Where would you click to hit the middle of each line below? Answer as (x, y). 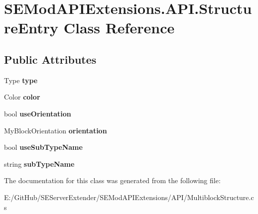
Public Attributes (50, 59)
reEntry (31, 28)
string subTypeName (39, 163)
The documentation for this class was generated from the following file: (112, 180)
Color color (22, 97)
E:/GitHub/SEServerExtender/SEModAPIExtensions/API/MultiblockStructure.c (129, 197)
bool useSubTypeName (43, 147)
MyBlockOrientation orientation (56, 130)
